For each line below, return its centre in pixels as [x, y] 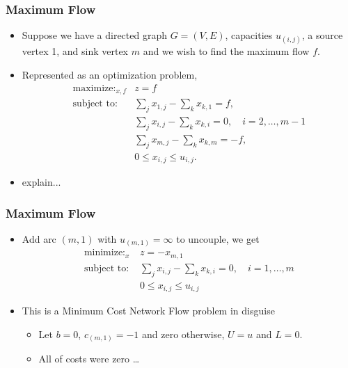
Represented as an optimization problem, [110, 74]
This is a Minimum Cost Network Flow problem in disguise [148, 311]
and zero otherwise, [183, 334]
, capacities [249, 35]
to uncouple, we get [218, 238]
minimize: [104, 253]
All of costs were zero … [89, 359]
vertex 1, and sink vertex [75, 51]
